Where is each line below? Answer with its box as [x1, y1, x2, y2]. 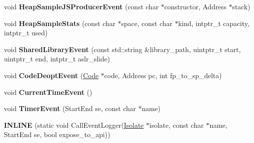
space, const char [121, 18, 173, 28]
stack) [232, 1, 251, 11]
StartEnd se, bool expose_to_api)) [4, 129, 110, 140]
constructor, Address [164, 1, 227, 11]
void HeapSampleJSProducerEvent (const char [4, 1, 159, 11]
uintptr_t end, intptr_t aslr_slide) [4, 54, 110, 64]
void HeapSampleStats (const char [4, 18, 116, 28]
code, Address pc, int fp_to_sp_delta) [104, 70, 222, 80]
